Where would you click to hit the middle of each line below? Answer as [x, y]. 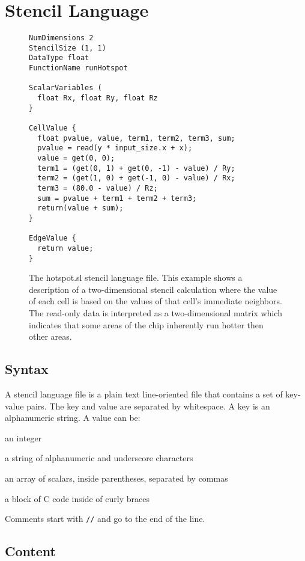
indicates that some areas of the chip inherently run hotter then [146, 324]
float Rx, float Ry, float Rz [98, 98]
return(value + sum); [80, 208]
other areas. [50, 336]
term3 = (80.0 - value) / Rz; [98, 188]
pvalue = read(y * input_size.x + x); [115, 148]
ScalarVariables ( [65, 88]
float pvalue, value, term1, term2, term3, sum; [136, 138]
